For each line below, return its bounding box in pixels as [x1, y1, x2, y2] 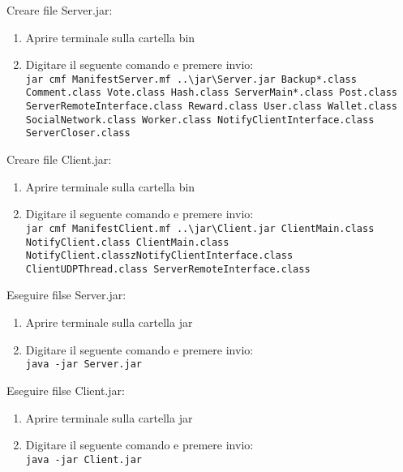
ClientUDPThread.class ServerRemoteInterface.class [25, 263, 311, 275]
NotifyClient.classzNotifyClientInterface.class [25, 250, 294, 262]
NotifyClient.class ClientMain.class [25, 236, 229, 248]
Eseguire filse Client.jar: [6, 381, 125, 398]
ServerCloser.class [25, 127, 131, 139]
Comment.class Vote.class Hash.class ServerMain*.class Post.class [25, 87, 397, 99]
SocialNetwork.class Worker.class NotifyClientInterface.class [25, 114, 375, 126]
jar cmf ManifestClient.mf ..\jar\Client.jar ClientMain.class [25, 222, 375, 234]
